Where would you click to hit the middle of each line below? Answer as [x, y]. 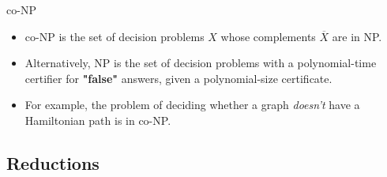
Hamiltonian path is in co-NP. [98, 120]
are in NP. [357, 36]
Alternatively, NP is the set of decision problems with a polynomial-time [201, 63]
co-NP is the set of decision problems [115, 36]
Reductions [53, 162]
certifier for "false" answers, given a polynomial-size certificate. [178, 78]
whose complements [268, 36]
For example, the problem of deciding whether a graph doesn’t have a [192, 105]
